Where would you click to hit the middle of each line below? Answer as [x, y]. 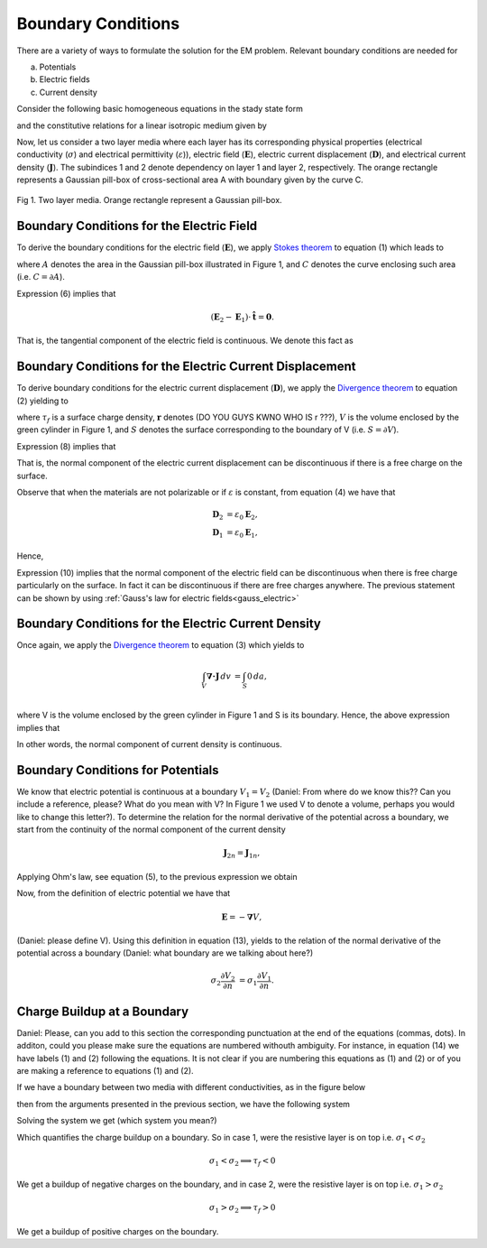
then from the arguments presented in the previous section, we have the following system [184, 1104]
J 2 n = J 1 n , [242, 855]
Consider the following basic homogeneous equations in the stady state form [160, 109]
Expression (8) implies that [66, 446]
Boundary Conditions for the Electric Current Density [169, 624]
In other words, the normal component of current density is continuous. [150, 744]
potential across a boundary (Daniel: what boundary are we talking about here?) [165, 953]
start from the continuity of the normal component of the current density [151, 829]
